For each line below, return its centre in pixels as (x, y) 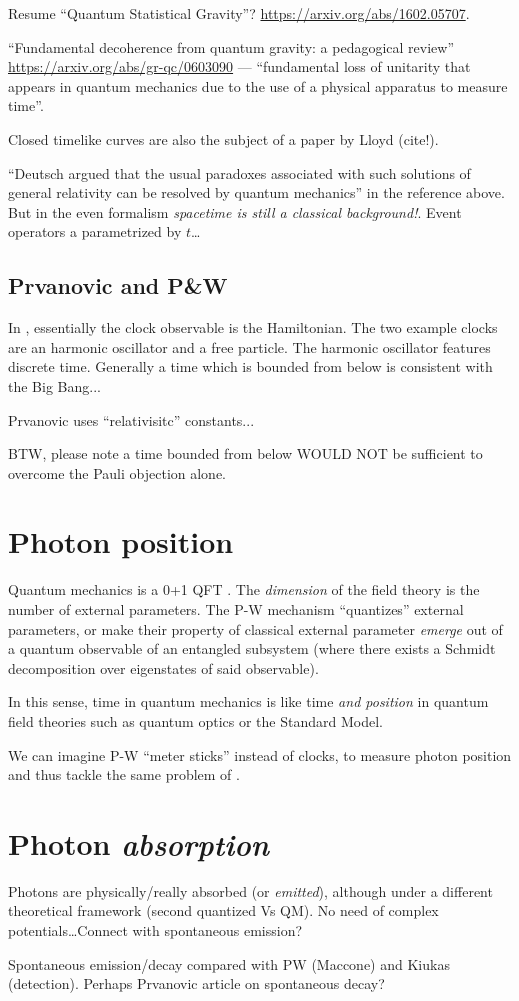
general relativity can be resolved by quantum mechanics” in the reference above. (256, 192)
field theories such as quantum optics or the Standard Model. (195, 720)
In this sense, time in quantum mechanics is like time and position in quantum (248, 701)
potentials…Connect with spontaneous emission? (155, 930)
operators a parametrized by (95, 231)
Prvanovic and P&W (118, 285)
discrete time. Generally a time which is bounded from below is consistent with (250, 366)
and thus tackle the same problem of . (124, 774)
